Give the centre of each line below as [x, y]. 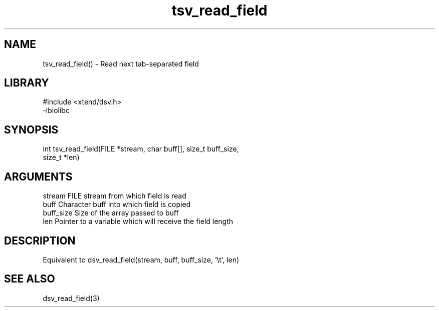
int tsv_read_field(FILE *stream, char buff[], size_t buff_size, [141, 149]
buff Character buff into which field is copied [117, 204]
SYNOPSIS [31, 129]
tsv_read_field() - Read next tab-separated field [121, 63]
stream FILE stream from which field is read [115, 196]
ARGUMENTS [38, 176]
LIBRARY [27, 83]
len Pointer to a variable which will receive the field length [138, 221]
